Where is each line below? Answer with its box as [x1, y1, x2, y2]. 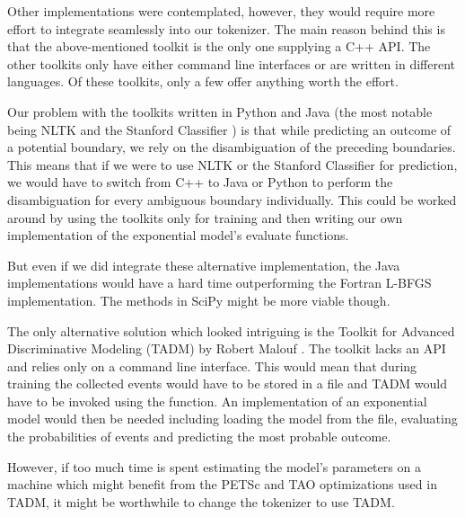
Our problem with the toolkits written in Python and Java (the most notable [7, 102, 433, 120]
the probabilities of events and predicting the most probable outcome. [7, 427, 391, 446]
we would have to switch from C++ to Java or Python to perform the [7, 173, 393, 192]
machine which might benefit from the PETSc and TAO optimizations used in [7, 475, 437, 494]
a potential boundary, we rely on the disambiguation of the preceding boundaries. [7, 138, 456, 156]
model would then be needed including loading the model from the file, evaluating [7, 409, 458, 428]
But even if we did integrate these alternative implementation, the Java [7, 255, 400, 274]
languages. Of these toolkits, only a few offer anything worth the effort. [7, 72, 399, 91]
